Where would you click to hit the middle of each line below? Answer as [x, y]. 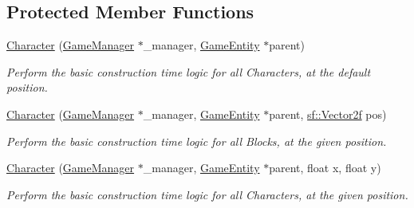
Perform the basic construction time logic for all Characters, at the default [189, 71]
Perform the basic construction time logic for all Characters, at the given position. [207, 194]
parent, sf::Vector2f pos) [328, 114]
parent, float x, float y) [325, 168]
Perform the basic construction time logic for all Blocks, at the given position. [197, 141]
